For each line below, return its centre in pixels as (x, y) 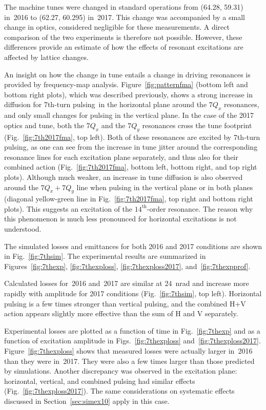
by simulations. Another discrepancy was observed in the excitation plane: (121, 371)
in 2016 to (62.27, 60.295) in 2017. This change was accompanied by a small (125, 17)
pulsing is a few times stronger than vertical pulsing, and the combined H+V (125, 303)
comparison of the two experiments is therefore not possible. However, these (123, 37)
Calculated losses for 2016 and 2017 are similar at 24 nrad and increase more (127, 283)
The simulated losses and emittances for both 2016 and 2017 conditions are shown (133, 246)
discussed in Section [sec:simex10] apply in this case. (87, 401)
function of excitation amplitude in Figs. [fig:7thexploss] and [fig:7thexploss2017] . (132, 341)
